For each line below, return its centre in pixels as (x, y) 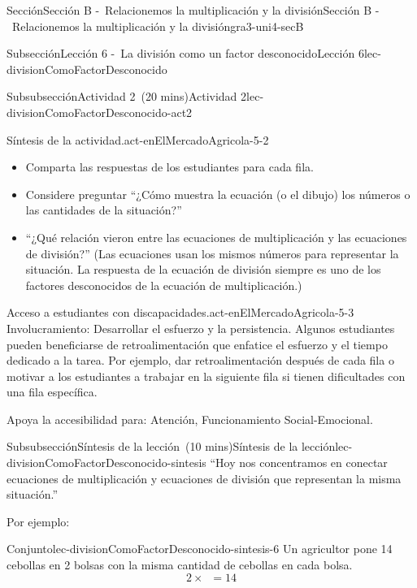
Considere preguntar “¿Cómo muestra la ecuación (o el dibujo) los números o (218, 194)
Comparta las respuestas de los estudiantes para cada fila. (169, 167)
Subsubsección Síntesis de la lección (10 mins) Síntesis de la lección (171, 446)
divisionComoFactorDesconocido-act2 (100, 112)
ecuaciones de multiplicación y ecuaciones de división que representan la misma (204, 478)
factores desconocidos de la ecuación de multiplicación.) (164, 285)
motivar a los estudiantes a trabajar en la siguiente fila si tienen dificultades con (206, 376)
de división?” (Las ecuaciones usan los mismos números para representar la (212, 253)
